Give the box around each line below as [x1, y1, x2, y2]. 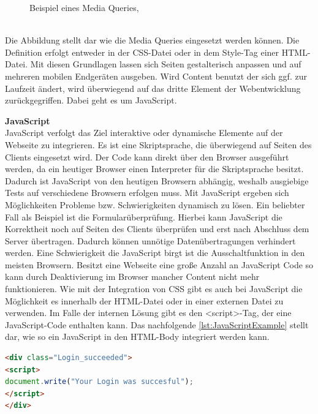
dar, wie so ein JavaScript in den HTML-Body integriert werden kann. [5, 330, 270, 343]
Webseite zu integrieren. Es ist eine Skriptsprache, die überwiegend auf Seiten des [5, 138, 312, 151]
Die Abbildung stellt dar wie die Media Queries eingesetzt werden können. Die [5, 34, 300, 47]
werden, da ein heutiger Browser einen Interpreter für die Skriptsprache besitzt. [5, 162, 304, 175]
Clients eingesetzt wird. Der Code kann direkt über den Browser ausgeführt [5, 150, 289, 163]
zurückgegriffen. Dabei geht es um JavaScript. [5, 94, 177, 107]
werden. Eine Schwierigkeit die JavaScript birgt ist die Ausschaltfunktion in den [5, 246, 305, 259]
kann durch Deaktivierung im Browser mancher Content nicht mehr [5, 270, 260, 283]
